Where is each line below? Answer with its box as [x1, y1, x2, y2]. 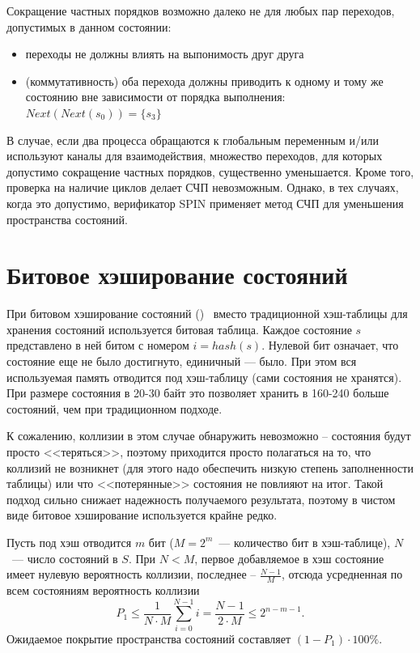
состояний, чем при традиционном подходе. [6, 400, 223, 417]
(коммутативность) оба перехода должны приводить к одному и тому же [25, 72, 384, 89]
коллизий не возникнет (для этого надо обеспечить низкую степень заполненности [6, 459, 414, 476]
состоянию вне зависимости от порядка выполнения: [25, 88, 286, 105]
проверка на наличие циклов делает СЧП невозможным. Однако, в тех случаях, [6, 179, 399, 196]
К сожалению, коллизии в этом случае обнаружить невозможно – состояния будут [6, 427, 411, 444]
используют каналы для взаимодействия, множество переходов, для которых [6, 147, 383, 164]
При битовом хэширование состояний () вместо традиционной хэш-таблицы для [6, 305, 408, 322]
